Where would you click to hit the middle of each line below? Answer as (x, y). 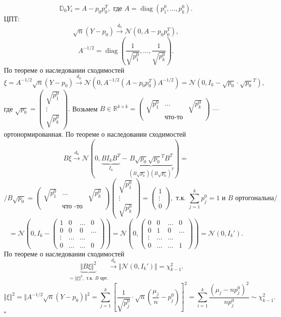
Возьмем (85, 108)
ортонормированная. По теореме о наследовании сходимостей (95, 134)
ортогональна (255, 198)
